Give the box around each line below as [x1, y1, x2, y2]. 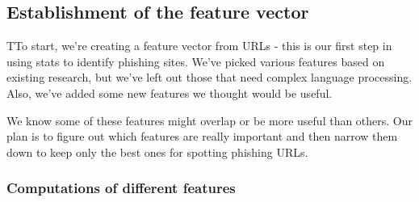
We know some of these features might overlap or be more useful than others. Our [6, 112, 413, 128]
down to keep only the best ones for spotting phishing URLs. [6, 143, 308, 160]
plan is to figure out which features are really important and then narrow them [6, 128, 398, 145]
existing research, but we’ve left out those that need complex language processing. [6, 69, 413, 86]
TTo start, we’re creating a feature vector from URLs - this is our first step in [6, 37, 392, 54]
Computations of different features [6, 178, 236, 198]
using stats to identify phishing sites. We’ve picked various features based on [6, 53, 385, 69]
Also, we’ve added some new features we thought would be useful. [6, 84, 333, 101]
